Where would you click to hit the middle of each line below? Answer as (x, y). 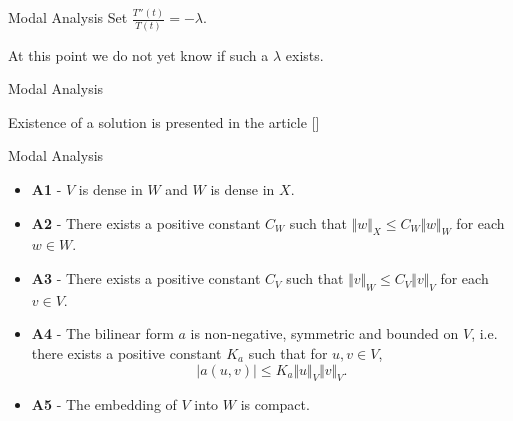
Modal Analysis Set (68, 17)
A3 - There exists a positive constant (146, 278)
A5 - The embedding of (104, 404)
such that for (288, 353)
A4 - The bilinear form (102, 333)
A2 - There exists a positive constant (146, 222)
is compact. (275, 404)
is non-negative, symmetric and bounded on (324, 333)
